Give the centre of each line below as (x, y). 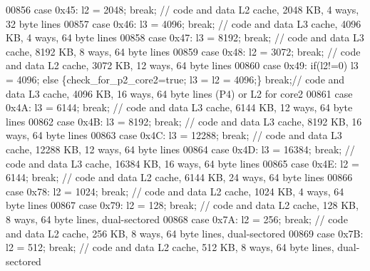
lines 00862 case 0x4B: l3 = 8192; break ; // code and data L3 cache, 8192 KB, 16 (184, 121)
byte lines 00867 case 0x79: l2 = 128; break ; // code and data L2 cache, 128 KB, (182, 205)
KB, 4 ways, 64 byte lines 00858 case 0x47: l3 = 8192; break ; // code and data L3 (185, 37)
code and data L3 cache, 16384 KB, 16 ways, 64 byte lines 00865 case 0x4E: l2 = (183, 163)
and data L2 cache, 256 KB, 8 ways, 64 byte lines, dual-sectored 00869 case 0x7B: (185, 233)
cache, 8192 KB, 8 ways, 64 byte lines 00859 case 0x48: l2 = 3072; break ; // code (183, 51)
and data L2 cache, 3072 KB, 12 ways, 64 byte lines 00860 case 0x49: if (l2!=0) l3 (182, 65)
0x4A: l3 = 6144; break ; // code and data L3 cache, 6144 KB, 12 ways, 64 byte (179, 107)
